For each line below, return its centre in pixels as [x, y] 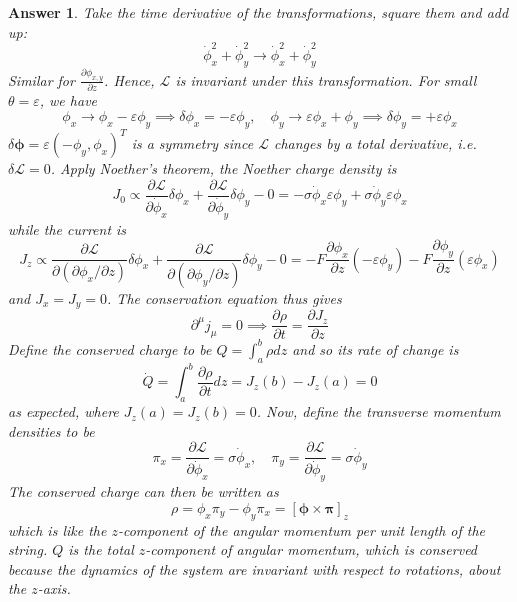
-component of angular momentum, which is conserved [311, 549]
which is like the [57, 529]
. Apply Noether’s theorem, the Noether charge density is [223, 168]
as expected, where [63, 411]
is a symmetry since [192, 143]
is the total [101, 549]
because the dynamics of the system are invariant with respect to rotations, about [254, 568]
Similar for [41, 79]
